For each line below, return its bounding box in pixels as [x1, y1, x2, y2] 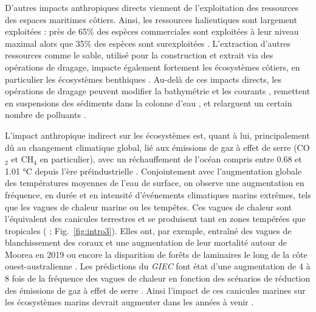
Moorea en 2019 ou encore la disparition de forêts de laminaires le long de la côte [5, 248, 307, 260]
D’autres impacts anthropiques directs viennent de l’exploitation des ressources [5, 1, 299, 13]
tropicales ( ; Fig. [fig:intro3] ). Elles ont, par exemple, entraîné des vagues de [5, 224, 292, 237]
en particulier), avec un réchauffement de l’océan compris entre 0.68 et [39, 153, 302, 165]
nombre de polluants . [5, 108, 86, 121]
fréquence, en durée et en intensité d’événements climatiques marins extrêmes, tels [5, 188, 311, 201]
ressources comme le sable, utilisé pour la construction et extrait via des [5, 49, 273, 61]
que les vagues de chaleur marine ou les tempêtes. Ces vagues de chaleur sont [5, 200, 292, 213]
